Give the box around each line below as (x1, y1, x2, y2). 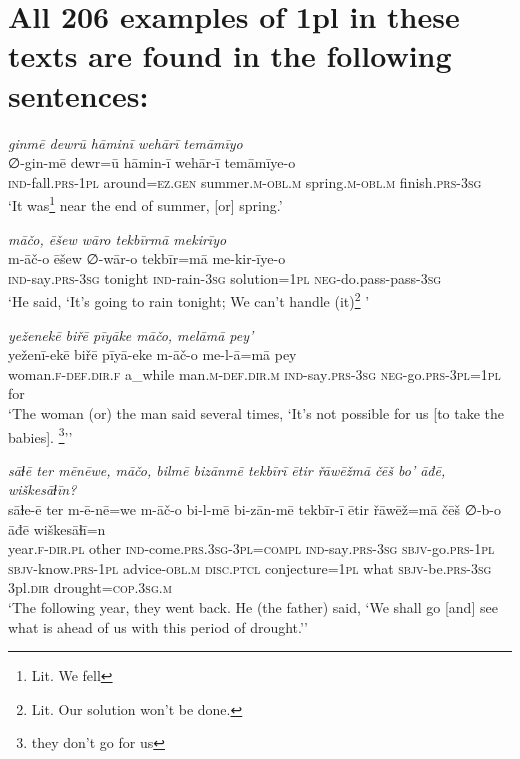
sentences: (8, 74, 149, 115)
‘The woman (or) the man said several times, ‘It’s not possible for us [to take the (8, 402, 505, 423)
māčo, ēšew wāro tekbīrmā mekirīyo (8, 228, 227, 249)
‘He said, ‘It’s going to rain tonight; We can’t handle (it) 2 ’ (8, 288, 370, 311)
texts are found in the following (8, 35, 452, 76)
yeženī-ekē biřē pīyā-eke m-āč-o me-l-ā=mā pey (8, 344, 297, 365)
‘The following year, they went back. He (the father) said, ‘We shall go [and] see (8, 596, 498, 617)
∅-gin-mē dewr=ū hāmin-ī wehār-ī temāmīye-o (8, 152, 296, 173)
